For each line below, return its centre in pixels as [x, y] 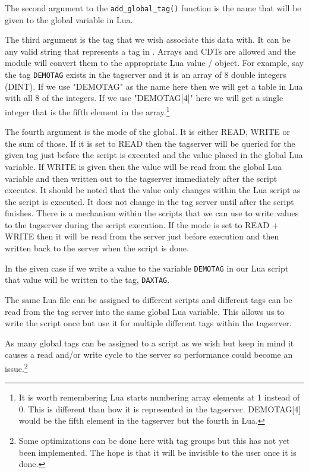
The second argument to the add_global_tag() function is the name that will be [153, 8]
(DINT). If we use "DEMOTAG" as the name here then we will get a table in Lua [154, 86]
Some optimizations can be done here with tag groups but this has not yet [154, 440]
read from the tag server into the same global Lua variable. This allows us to [145, 311]
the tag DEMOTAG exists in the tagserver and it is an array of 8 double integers [146, 75]
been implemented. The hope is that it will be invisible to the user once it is [157, 452]
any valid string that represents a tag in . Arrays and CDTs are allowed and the [150, 51]
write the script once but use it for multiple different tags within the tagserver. [148, 323]
